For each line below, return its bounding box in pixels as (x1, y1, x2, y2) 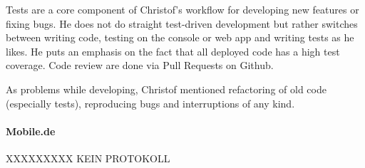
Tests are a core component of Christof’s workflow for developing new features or (6, 2, 359, 16)
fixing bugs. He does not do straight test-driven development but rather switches (6, 16, 358, 31)
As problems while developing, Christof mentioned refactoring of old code (6, 81, 327, 96)
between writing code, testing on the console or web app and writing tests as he (6, 30, 354, 45)
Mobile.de (6, 123, 56, 138)
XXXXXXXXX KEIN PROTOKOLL (6, 150, 170, 165)
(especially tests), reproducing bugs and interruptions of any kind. (6, 95, 295, 110)
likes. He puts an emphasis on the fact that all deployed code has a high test (6, 43, 340, 58)
